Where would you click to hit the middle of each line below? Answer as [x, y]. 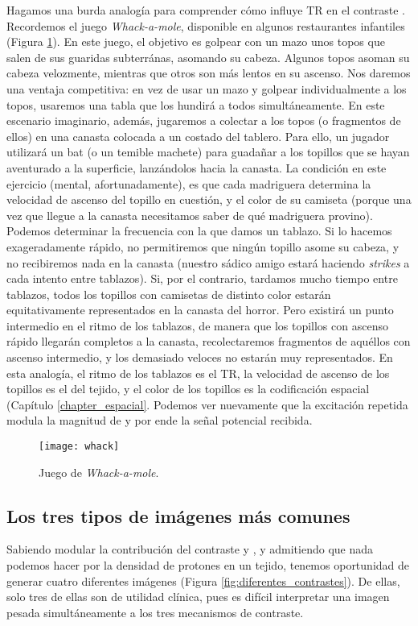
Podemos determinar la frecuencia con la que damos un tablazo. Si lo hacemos [199, 231]
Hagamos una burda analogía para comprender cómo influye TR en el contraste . [206, 10]
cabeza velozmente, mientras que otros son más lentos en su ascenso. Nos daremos [209, 73]
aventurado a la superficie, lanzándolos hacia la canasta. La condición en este [197, 167]
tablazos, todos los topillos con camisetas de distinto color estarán [169, 294]
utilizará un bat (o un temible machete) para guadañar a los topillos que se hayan [208, 152]
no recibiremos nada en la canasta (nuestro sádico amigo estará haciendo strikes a [208, 262]
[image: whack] [79, 447]
